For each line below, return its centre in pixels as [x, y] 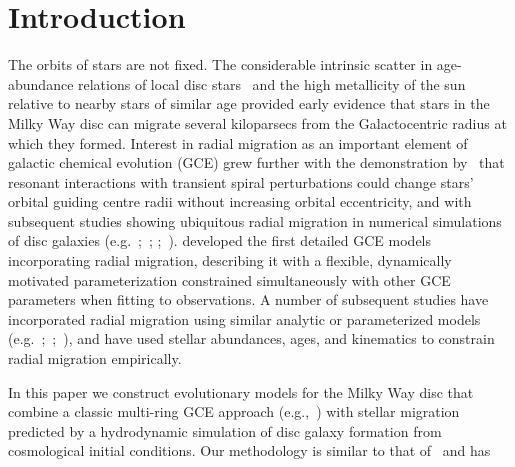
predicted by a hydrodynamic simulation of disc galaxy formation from [225, 430]
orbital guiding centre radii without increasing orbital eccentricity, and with [240, 201]
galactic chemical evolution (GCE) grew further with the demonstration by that [256, 162]
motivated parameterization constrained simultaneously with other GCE [229, 279]
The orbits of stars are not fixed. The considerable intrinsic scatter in [220, 64]
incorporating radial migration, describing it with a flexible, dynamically [230, 260]
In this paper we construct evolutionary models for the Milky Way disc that [241, 391]
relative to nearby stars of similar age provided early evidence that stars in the [249, 103]
